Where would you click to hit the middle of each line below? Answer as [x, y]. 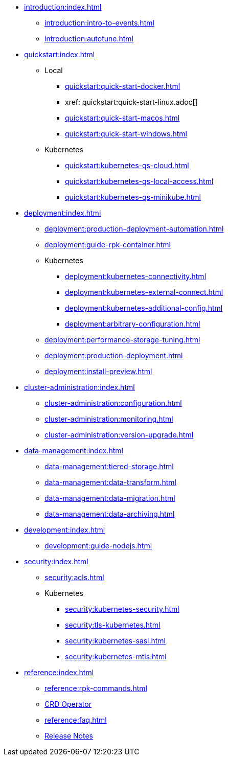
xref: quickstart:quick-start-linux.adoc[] [131, 102]
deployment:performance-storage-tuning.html [122, 340]
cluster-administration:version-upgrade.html [119, 435]
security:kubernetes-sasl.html [116, 641]
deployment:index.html [63, 213]
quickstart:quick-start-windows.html [126, 134]
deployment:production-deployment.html [114, 355]
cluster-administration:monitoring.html [109, 419]
